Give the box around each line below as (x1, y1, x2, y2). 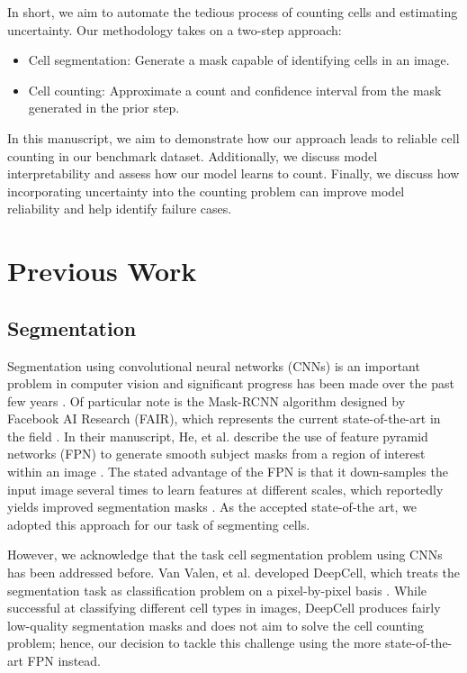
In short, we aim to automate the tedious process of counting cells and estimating (7, 3, 458, 21)
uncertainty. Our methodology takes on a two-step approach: (7, 20, 342, 39)
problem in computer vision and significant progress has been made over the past (7, 374, 454, 393)
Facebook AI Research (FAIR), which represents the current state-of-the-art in (7, 409, 441, 428)
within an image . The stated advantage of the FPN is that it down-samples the (7, 462, 448, 481)
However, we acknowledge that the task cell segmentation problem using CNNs (7, 545, 443, 564)
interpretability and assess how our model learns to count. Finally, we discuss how (7, 164, 460, 183)
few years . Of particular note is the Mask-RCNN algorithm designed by (7, 391, 406, 410)
